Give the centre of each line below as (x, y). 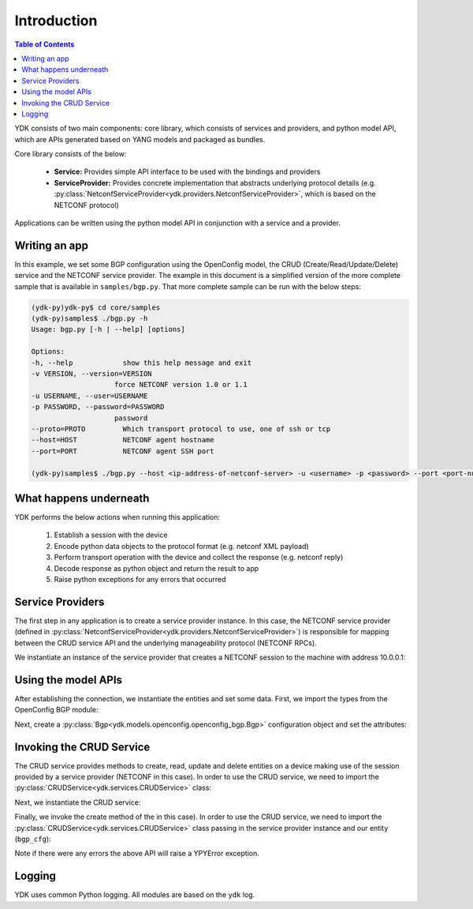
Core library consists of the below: (71, 154)
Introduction (56, 21)
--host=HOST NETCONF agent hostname (123, 440)
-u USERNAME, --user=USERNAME (89, 396)
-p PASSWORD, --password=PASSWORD (98, 407)
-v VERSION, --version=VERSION (92, 374)
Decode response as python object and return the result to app (156, 568)
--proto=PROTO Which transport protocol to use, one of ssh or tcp (181, 429)
